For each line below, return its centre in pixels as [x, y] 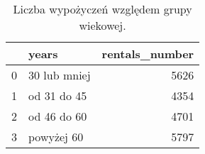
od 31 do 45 [58, 95]
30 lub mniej [60, 75]
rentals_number [148, 54]
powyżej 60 [56, 137]
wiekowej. [102, 25]
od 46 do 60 [58, 116]
